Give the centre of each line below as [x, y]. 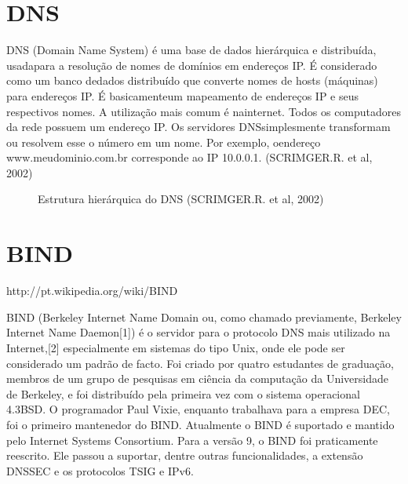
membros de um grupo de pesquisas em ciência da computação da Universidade [197, 378]
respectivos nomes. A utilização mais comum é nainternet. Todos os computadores [204, 111]
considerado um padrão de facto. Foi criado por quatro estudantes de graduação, [200, 363]
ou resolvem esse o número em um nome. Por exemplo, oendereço [164, 142]
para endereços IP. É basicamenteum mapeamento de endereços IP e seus [183, 95]
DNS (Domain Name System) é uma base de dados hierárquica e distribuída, [191, 50]
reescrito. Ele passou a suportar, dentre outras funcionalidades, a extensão [185, 455]
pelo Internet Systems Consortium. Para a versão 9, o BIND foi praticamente [192, 440]
